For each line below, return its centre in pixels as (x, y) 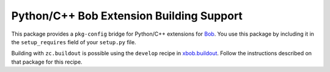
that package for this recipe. (47, 62)
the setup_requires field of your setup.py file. (74, 42)
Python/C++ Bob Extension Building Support (127, 16)
